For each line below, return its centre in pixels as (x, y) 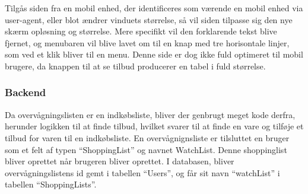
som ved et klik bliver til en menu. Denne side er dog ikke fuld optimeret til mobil (154, 54)
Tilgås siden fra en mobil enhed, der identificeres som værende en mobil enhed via (154, 8)
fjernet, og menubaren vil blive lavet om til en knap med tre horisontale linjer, (147, 42)
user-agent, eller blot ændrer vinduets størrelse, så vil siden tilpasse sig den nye (149, 19)
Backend (26, 92)
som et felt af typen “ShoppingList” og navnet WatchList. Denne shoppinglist (146, 149)
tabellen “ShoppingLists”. (51, 184)
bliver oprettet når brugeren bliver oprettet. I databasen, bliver (120, 161)
